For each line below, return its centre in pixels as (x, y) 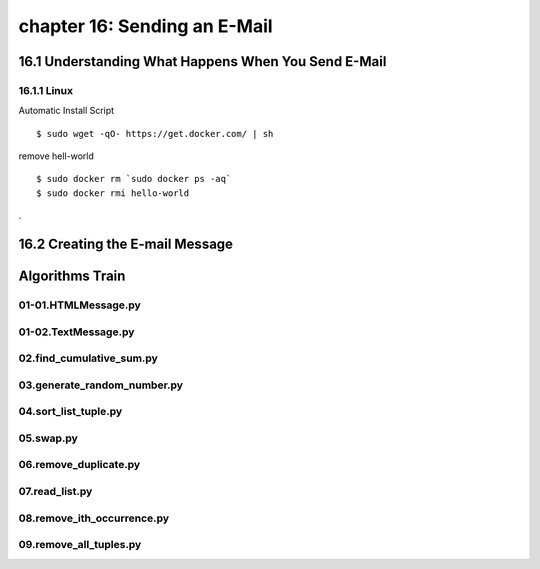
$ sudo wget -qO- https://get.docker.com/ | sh (155, 133)
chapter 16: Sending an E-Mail (146, 26)
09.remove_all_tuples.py (80, 545)
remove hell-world (56, 156)
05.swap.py (48, 438)
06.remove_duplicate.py (79, 465)
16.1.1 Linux (46, 90)
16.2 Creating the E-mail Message (126, 244)
